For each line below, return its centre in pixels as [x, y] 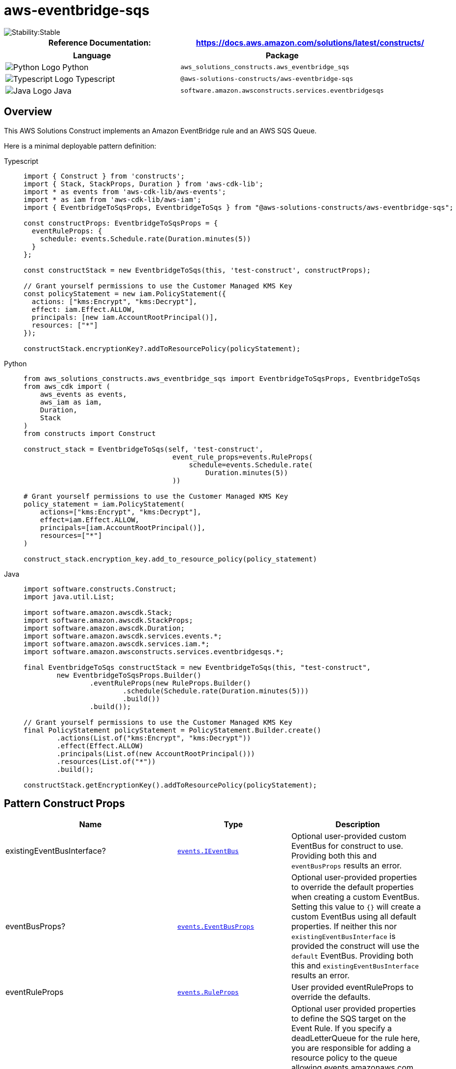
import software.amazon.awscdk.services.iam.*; [117, 644]
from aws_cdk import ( [67, 386]
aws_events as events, [83, 394]
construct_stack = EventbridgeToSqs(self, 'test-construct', [143, 449]
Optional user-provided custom [349, 836]
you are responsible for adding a [351, 1048]
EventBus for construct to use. [347, 846]
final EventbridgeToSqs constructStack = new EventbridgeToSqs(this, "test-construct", [197, 667]
